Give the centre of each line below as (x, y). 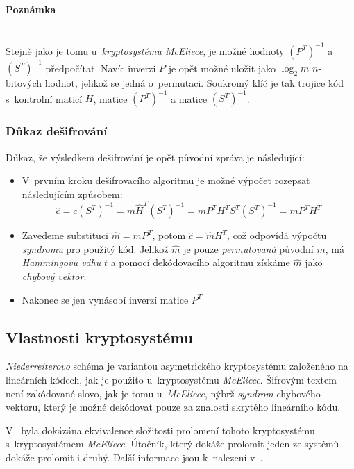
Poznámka (31, 9)
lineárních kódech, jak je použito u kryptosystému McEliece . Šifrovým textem (171, 379)
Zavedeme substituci (65, 235)
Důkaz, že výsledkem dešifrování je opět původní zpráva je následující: (155, 157)
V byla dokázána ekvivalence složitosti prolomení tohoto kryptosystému (160, 430)
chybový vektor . (54, 275)
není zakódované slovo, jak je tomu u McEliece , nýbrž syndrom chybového (163, 393)
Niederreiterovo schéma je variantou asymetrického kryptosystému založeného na (177, 366)
